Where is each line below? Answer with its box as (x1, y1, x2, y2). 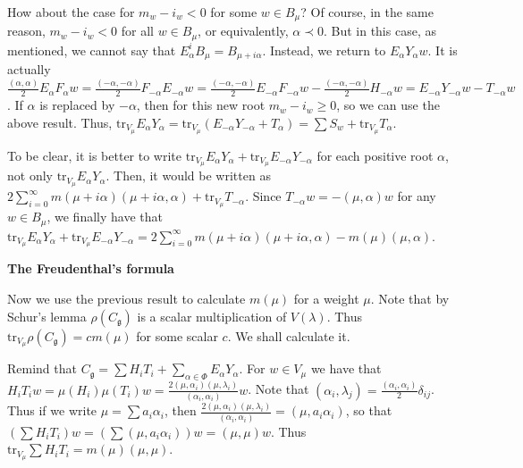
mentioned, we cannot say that (7, 40, 176, 59)
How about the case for (7, 3, 135, 21)
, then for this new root (136, 96, 266, 114)
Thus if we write (7, 401, 97, 420)
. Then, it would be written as (105, 166, 271, 185)
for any (397, 187, 436, 205)
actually (7, 60, 51, 79)
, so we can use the (336, 96, 440, 114)
